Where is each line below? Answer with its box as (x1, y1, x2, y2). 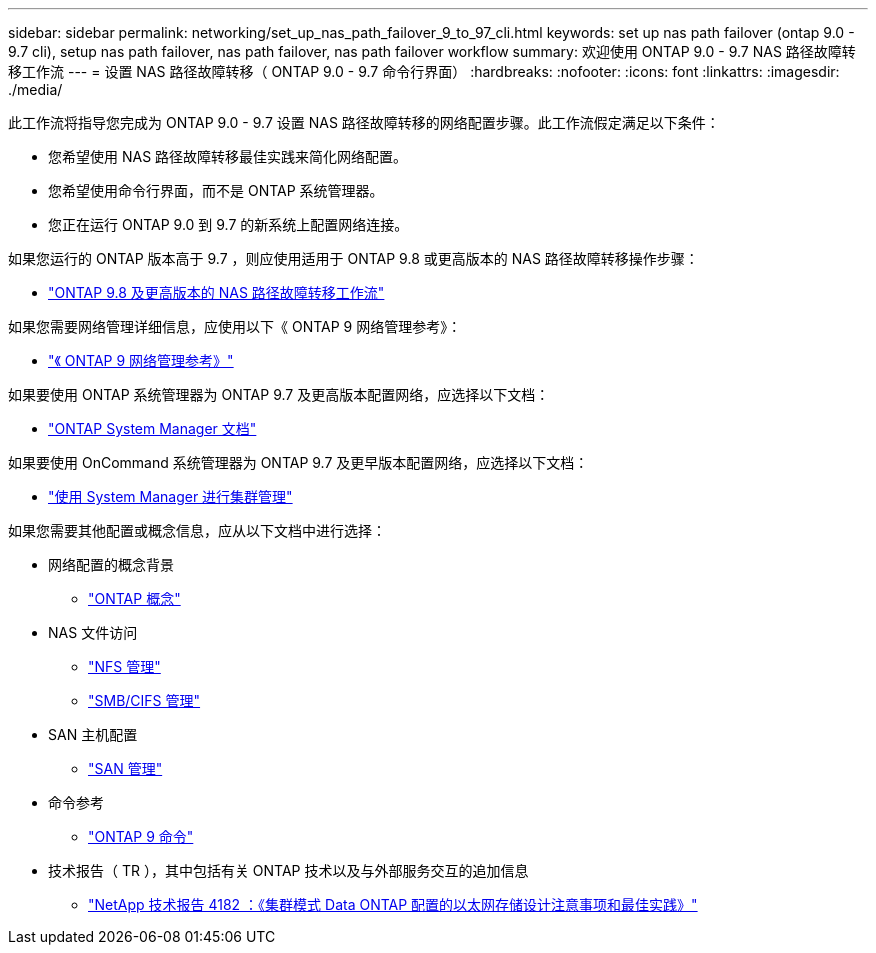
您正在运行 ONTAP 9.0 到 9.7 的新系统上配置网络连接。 (48, 216, 409, 233)
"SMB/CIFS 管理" (88, 692, 201, 709)
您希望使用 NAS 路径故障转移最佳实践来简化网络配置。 (48, 148, 408, 165)
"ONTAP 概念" (88, 590, 181, 607)
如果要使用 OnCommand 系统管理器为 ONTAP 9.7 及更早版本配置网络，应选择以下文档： (8, 454, 589, 471)
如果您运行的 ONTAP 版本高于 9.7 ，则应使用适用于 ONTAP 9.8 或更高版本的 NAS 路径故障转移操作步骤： (8, 250, 699, 267)
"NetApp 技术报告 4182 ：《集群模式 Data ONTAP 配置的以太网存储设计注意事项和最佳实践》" (88, 896, 698, 913)
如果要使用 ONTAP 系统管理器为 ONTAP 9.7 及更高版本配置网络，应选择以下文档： (8, 386, 550, 403)
